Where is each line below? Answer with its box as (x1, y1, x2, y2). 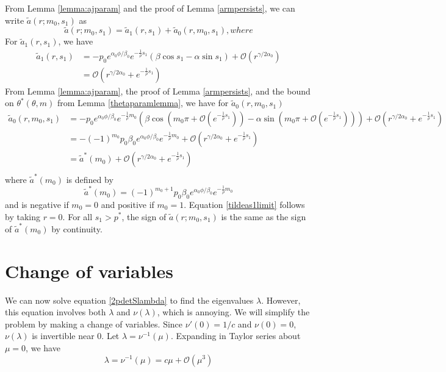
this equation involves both (5, 306, 106, 318)
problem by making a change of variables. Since (5, 317, 183, 330)
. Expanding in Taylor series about (170, 329, 301, 342)
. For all (62, 210, 93, 223)
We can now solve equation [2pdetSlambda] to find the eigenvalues (5, 293, 254, 306)
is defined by (66, 173, 113, 185)
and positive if (101, 198, 154, 210)
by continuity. (51, 222, 103, 235)
